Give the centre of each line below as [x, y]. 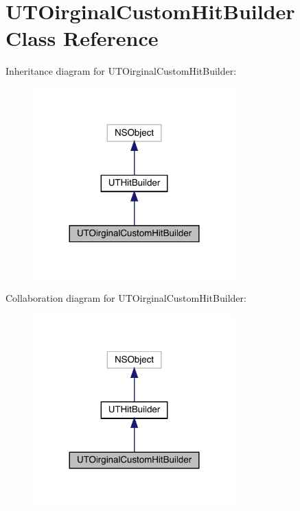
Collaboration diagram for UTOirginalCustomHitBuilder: [126, 298]
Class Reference [82, 38]
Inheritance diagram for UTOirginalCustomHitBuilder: [121, 71]
